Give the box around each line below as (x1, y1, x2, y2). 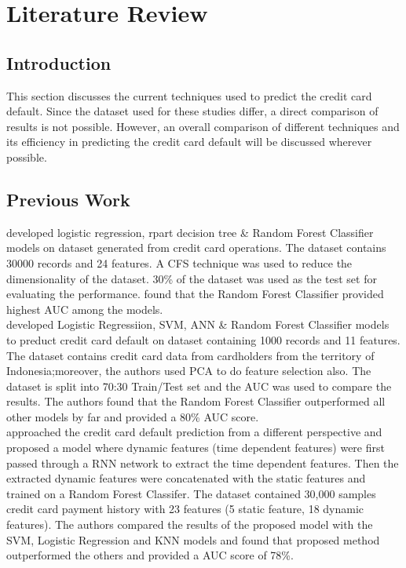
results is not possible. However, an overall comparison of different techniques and (6, 118, 400, 134)
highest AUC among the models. (6, 300, 163, 317)
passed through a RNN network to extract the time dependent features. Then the (6, 454, 399, 471)
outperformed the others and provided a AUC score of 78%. (6, 547, 294, 563)
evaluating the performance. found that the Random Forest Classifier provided (6, 286, 384, 302)
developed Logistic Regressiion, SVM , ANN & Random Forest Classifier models (6, 316, 390, 333)
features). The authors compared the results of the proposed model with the (6, 516, 373, 533)
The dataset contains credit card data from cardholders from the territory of (6, 347, 375, 363)
